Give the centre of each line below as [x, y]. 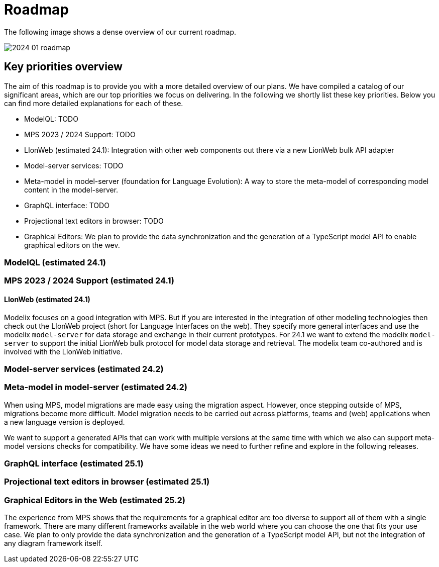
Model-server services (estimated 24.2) [84, 369]
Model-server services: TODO [74, 165]
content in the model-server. [71, 190]
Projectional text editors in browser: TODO [94, 221]
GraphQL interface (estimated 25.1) [74, 464]
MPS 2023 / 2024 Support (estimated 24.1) [89, 281]
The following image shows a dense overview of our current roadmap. [120, 32]
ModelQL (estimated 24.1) [55, 262]
